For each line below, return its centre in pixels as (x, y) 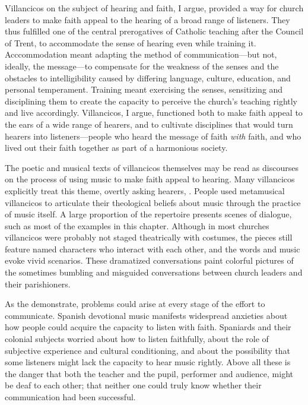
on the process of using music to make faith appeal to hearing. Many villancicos (150, 179)
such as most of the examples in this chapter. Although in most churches (137, 225)
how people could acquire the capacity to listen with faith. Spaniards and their (148, 327)
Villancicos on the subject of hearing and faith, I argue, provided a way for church (154, 8)
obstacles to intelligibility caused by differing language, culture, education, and (148, 77)
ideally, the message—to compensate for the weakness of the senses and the (142, 66)
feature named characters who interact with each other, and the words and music (153, 249)
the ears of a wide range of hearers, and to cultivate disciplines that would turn (149, 124)
